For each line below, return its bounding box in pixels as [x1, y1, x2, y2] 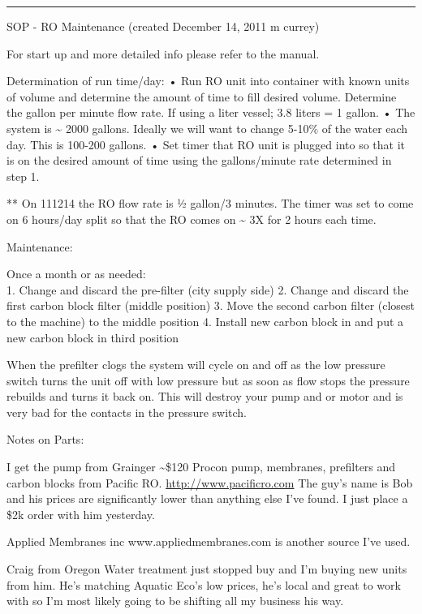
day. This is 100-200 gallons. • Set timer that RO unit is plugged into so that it [6, 135, 406, 152]
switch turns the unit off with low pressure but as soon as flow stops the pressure [6, 371, 410, 389]
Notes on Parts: [6, 431, 84, 448]
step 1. [6, 167, 40, 184]
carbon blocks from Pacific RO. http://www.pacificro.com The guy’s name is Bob [6, 474, 413, 491]
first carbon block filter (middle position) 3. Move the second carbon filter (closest [6, 297, 416, 314]
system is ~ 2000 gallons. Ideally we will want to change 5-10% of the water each [6, 119, 408, 136]
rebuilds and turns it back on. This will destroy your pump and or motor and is [6, 388, 403, 405]
